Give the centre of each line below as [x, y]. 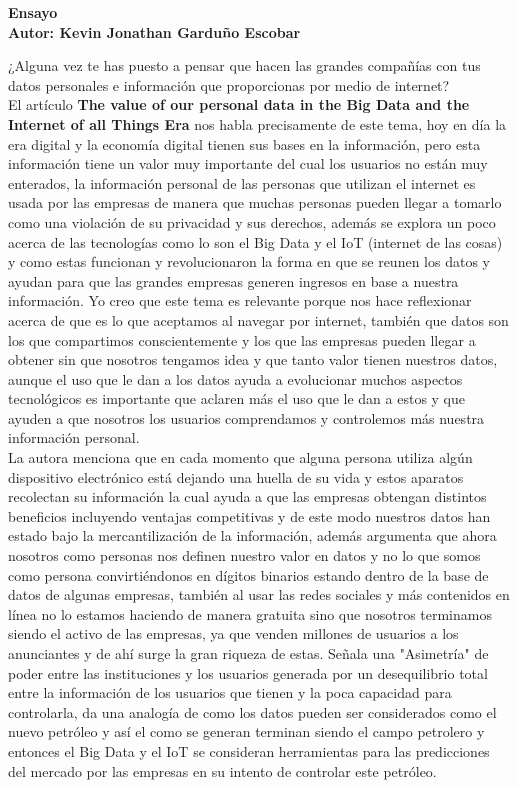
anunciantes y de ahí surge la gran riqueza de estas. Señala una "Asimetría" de [248, 653]
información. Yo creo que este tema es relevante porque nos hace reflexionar [240, 300]
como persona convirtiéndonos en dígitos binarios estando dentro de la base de [248, 574]
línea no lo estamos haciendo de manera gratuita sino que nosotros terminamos [250, 613]
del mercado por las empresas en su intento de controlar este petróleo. [222, 770]
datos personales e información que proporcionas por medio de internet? [229, 84]
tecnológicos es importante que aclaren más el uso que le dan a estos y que [237, 398]
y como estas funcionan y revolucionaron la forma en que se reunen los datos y [249, 261]
